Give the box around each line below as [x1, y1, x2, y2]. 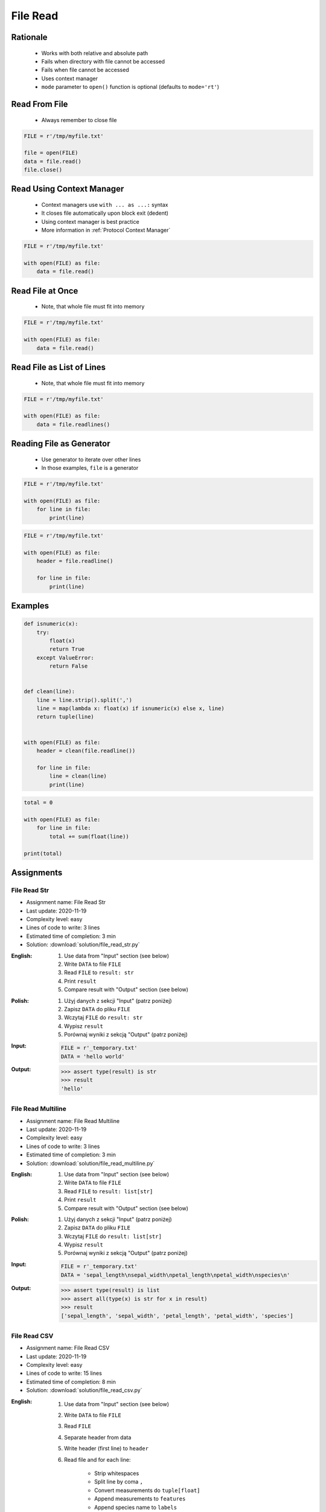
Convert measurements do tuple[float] [94, 1487, 200, 1494]
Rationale [11, 32, 48, 42]
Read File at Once [11, 285, 78, 296]
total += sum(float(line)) [49, 833, 129, 840]
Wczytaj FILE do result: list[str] [64, 1233, 162, 1240]
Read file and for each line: [64, 1456, 131, 1463]
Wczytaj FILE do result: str [64, 1014, 143, 1022]
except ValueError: [36, 654, 95, 661]
